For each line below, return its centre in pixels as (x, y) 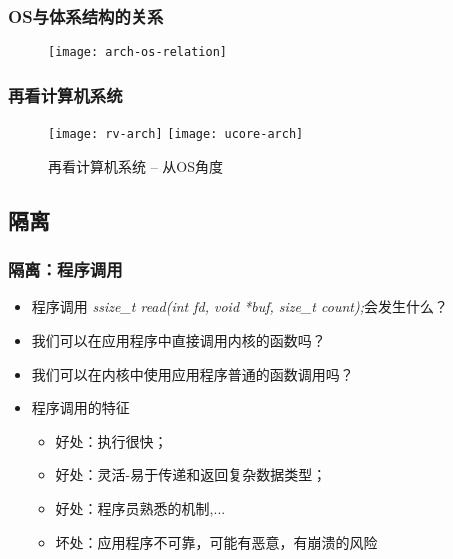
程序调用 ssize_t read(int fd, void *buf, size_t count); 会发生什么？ (239, 306)
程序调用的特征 (80, 407)
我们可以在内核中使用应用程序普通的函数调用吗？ (192, 373)
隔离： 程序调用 (65, 269)
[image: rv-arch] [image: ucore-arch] (176, 134)
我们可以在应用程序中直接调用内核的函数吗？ (178, 339)
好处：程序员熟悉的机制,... (140, 507)
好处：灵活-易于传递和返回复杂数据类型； (191, 474)
